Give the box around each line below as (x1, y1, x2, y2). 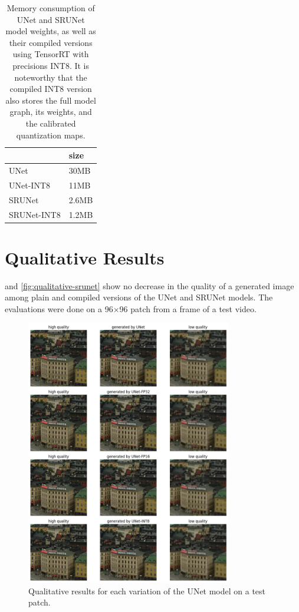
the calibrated (25, 117, 76, 129)
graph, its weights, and (9, 105, 92, 118)
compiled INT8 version (9, 82, 92, 95)
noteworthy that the (14, 71, 87, 83)
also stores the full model (5, 94, 96, 106)
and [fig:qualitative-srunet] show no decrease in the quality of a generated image (5, 279, 294, 292)
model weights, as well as (5, 25, 96, 37)
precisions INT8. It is (12, 59, 90, 71)
